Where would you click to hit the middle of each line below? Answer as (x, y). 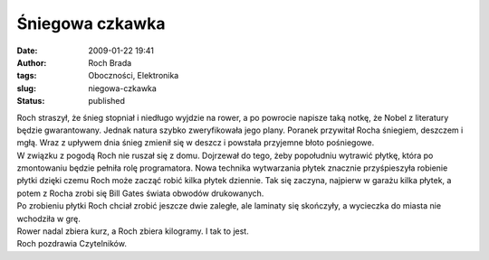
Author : (32, 62)
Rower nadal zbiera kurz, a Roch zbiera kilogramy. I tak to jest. (133, 231)
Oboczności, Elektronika (134, 76)
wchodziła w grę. (48, 218)
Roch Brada (110, 62)
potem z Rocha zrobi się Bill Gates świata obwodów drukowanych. (140, 193)
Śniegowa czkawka (91, 23)
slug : (26, 88)
